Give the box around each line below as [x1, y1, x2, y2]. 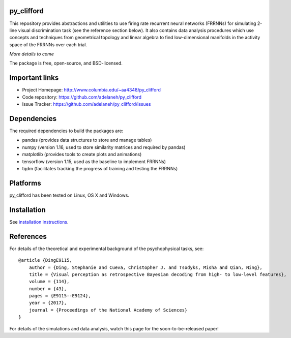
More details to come [9, 51, 54, 57]
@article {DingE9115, [18, 257, 72, 263]
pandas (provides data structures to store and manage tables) [22, 137, 152, 143]
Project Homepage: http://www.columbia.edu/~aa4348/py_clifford [22, 87, 161, 93]
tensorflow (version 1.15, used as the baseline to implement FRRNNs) [22, 158, 166, 165]
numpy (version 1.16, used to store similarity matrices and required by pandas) [22, 144, 186, 150]
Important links [9, 74, 59, 82]
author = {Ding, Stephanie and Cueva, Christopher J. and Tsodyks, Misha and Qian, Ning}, [28, 264, 263, 270]
